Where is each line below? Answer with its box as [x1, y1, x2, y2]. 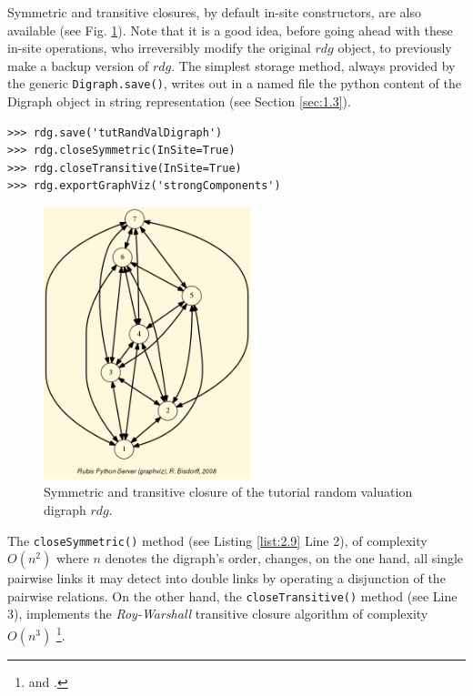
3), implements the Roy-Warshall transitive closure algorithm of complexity [7, 604, 428, 623]
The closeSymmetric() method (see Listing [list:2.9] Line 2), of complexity [7, 530, 428, 550]
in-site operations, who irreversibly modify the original [7, 38, 311, 57]
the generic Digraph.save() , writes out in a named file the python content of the [7, 74, 461, 93]
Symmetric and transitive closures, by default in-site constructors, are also [7, 3, 421, 21]
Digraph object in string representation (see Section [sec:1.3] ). [7, 92, 351, 111]
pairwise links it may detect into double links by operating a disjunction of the [7, 569, 446, 588]
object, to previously [337, 38, 452, 57]
